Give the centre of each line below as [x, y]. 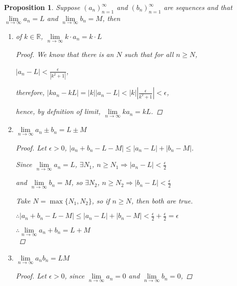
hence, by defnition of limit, [58, 111]
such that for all [149, 54]
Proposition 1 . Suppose [42, 7]
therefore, [30, 92]
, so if [101, 200]
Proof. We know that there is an [65, 54]
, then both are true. [162, 200]
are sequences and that [198, 7]
